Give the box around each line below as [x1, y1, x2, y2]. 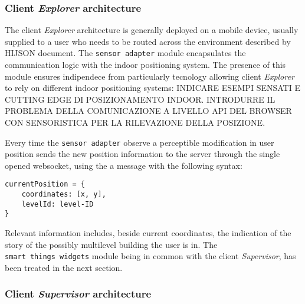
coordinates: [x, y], [21, 190, 106, 199]
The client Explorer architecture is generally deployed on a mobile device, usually [5, 24, 299, 36]
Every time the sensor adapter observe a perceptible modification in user [5, 136, 274, 148]
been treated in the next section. [5, 261, 123, 273]
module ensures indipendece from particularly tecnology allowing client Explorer [5, 70, 294, 82]
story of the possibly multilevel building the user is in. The [5, 238, 218, 250]
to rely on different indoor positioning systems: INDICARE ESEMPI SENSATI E [5, 81, 300, 94]
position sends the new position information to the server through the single [5, 148, 280, 160]
